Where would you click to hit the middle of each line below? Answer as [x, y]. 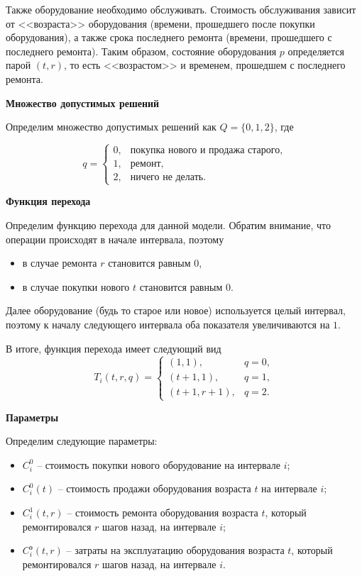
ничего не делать [167, 178]
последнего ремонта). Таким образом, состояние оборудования [141, 51]
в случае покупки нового [76, 286]
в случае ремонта [60, 263]
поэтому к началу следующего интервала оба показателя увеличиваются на [168, 324]
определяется [316, 51]
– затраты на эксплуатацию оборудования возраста [175, 550]
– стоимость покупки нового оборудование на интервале [159, 464]
